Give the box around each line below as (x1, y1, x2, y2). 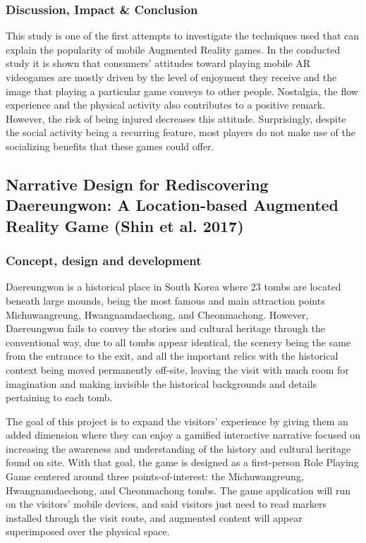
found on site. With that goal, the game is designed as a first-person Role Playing (6, 455, 359, 470)
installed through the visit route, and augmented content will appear (6, 510, 303, 525)
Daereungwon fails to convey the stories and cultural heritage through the (6, 321, 325, 336)
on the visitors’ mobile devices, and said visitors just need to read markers (6, 496, 327, 511)
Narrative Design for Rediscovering (6, 173, 269, 195)
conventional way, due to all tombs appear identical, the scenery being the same (6, 334, 351, 349)
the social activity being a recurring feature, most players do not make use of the (6, 125, 355, 140)
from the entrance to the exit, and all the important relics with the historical (6, 348, 338, 363)
